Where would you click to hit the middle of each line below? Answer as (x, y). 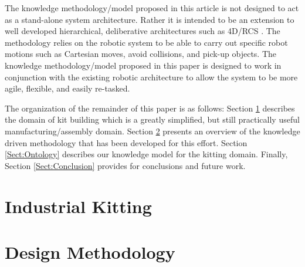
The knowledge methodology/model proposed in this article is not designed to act (152, 8)
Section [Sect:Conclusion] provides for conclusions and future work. (125, 165)
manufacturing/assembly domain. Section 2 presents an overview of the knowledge (152, 131)
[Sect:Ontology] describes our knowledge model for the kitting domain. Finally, (146, 154)
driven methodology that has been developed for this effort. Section (126, 142)
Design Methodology (90, 251)
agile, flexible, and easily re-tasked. (67, 88)
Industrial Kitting (78, 206)
